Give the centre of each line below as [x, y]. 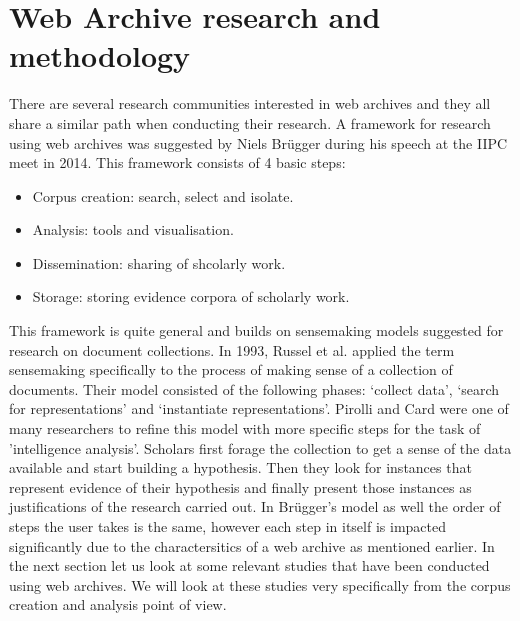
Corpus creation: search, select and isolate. [163, 195]
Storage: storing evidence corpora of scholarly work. [191, 296]
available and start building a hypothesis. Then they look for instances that [240, 467]
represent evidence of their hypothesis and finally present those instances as [240, 486]
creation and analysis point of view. [118, 604]
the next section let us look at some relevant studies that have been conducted [249, 565]
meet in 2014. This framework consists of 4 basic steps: [177, 162]
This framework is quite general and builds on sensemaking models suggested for [256, 330]
